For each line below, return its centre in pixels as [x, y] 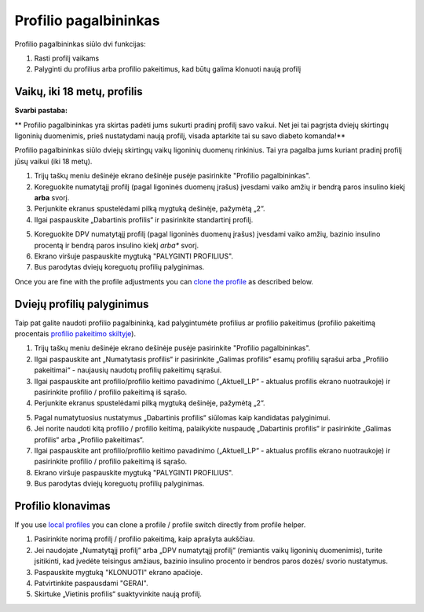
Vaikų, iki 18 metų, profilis [79, 92]
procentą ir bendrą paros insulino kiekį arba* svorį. [117, 245]
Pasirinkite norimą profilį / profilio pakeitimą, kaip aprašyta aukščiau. [144, 539]
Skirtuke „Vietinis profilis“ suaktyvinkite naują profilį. [118, 594]
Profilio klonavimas [63, 506]
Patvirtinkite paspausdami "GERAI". [91, 583]
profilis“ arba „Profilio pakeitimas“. [89, 439]
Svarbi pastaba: [41, 111]
